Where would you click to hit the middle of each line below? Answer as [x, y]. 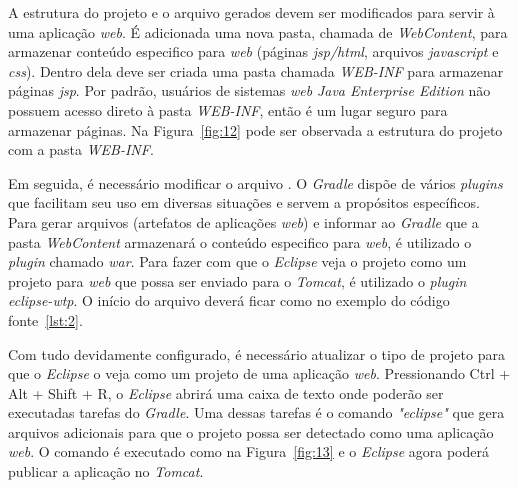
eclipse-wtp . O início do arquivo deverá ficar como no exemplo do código [229, 300]
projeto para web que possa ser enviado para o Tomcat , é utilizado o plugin [237, 280]
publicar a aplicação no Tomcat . [106, 471]
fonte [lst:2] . [45, 319]
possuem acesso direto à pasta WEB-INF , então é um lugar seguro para [228, 109]
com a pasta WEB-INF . [81, 149]
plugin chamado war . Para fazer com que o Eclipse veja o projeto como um [237, 261]
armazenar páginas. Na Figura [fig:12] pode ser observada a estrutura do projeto [255, 129]
